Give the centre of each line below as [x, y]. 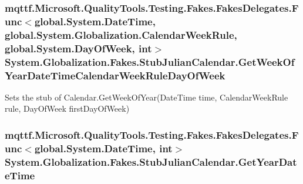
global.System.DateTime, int [103, 148]
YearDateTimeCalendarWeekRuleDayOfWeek [115, 75]
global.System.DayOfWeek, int [78, 48]
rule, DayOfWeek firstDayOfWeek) [67, 108]
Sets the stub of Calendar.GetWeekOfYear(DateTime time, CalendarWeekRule [147, 97]
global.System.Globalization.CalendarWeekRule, [121, 34]
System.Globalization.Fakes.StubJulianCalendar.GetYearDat [151, 161]
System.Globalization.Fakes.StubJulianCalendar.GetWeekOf [150, 61]
